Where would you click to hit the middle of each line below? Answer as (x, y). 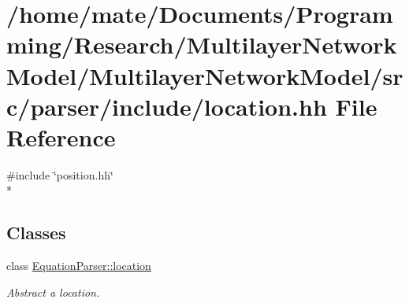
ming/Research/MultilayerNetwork (202, 44)
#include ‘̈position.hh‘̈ (60, 174)
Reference (61, 137)
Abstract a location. (53, 292)
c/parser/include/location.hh (167, 106)
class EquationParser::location (79, 266)
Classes (36, 233)
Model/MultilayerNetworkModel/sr (205, 75)
